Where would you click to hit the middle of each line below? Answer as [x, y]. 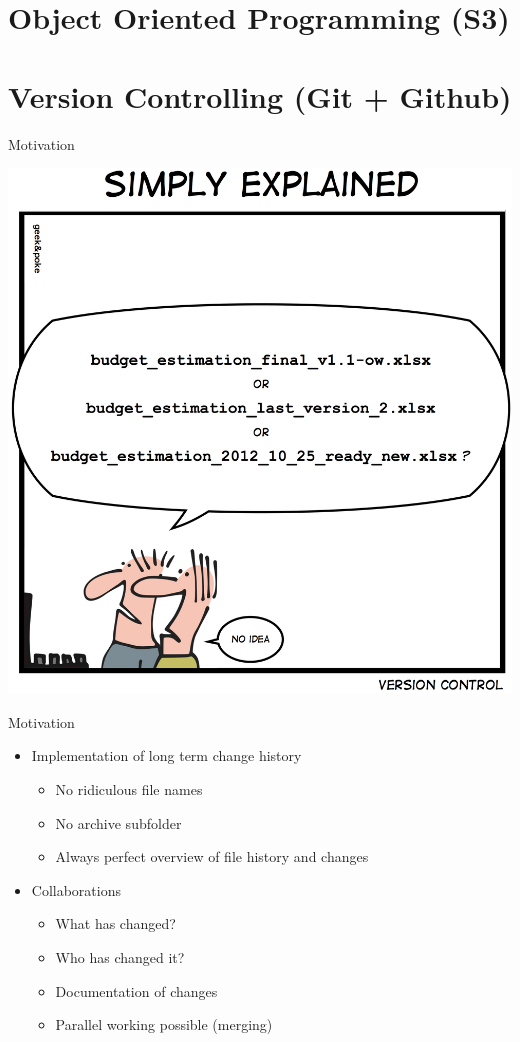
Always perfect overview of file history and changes [212, 856]
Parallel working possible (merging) [164, 1024]
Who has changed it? [120, 956]
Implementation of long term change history [166, 755]
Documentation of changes [136, 990]
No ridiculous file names [129, 788]
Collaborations [76, 889]
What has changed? [115, 923]
